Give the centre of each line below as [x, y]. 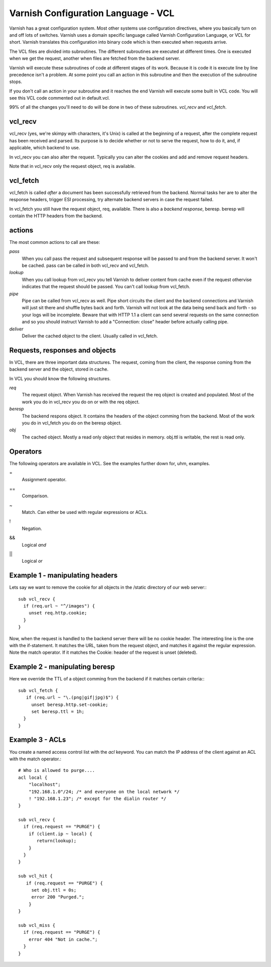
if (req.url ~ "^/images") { [59, 606]
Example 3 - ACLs [38, 740]
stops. [16, 82]
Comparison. [35, 496]
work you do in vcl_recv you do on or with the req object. [81, 402]
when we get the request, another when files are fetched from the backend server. [95, 58]
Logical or [32, 561]
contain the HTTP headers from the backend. [56, 216]
